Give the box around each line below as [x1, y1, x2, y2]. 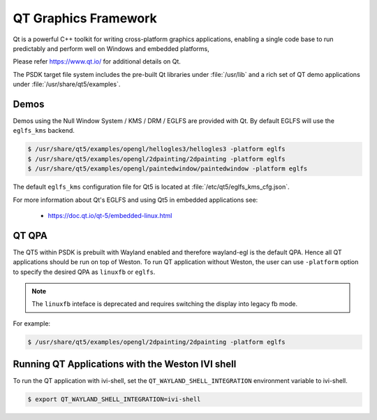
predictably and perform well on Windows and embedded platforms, [13, 44, 209, 52]
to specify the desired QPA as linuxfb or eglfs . [13, 268, 156, 276]
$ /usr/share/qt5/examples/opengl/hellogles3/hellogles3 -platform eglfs [27, 145, 286, 153]
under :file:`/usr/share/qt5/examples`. [13, 80, 121, 89]
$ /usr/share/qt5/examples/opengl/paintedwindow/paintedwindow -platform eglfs [27, 165, 308, 173]
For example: [13, 319, 51, 328]
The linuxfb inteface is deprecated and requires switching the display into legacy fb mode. [31, 300, 298, 308]
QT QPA [13, 229, 48, 241]
